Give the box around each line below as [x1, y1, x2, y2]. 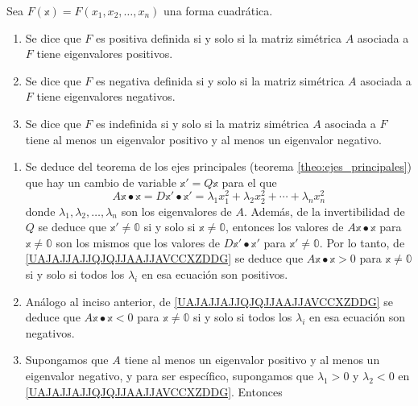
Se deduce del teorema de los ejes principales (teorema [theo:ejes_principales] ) [25, 158, 412, 175]
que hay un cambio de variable [25, 173, 176, 190]
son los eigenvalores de [121, 202, 232, 219]
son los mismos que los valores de [56, 234, 220, 251]
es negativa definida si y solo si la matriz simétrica [95, 72, 345, 89]
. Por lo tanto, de [319, 234, 405, 251]
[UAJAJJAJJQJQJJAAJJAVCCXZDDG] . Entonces [25, 383, 283, 400]
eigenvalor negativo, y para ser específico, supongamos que [25, 367, 314, 383]
